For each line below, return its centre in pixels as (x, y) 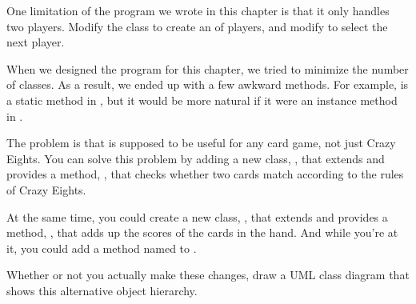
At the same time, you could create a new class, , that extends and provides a (197, 216)
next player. (36, 42)
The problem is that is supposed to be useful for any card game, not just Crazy (201, 143)
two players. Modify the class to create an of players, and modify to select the (197, 26)
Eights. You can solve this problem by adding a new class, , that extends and (196, 158)
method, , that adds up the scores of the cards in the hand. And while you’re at (202, 232)
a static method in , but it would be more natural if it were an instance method (202, 100)
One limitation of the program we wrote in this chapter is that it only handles (198, 10)
